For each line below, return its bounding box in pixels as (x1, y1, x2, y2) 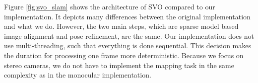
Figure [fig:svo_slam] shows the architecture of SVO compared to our (4, 1, 215, 11)
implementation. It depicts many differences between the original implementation (4, 11, 251, 21)
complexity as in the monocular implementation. (4, 70, 151, 80)
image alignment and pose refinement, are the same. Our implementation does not (4, 30, 254, 41)
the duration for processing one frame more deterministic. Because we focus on (4, 50, 244, 60)
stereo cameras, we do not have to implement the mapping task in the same (4, 60, 234, 70)
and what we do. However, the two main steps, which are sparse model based (4, 21, 239, 31)
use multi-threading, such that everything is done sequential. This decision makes (4, 40, 251, 51)
